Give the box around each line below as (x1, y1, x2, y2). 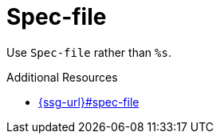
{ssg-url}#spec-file (38, 94, 139, 109)
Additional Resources (6, 70, 118, 84)
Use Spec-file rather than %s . (6, 45, 171, 59)
